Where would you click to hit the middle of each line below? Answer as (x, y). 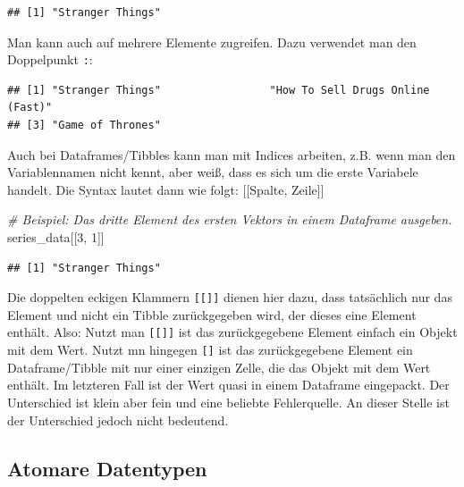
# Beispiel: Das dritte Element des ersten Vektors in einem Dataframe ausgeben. (230, 219)
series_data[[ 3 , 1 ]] (56, 237)
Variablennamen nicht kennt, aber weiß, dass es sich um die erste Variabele (213, 172)
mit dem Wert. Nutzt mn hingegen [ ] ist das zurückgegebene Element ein (210, 350)
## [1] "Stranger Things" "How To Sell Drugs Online (219, 90)
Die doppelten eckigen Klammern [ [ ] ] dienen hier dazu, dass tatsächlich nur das (230, 297)
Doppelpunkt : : (50, 59)
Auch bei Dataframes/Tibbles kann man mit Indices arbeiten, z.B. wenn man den (232, 154)
